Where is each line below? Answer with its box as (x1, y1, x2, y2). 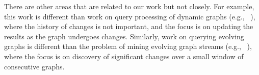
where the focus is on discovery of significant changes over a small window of (4, 51, 244, 61)
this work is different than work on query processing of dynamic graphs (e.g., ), (4, 11, 255, 21)
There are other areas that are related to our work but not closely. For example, (4, 1, 254, 11)
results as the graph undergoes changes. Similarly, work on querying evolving (4, 31, 244, 41)
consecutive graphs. (4, 61, 65, 71)
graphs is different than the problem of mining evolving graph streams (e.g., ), (4, 41, 252, 52)
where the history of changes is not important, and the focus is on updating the (4, 21, 253, 32)
